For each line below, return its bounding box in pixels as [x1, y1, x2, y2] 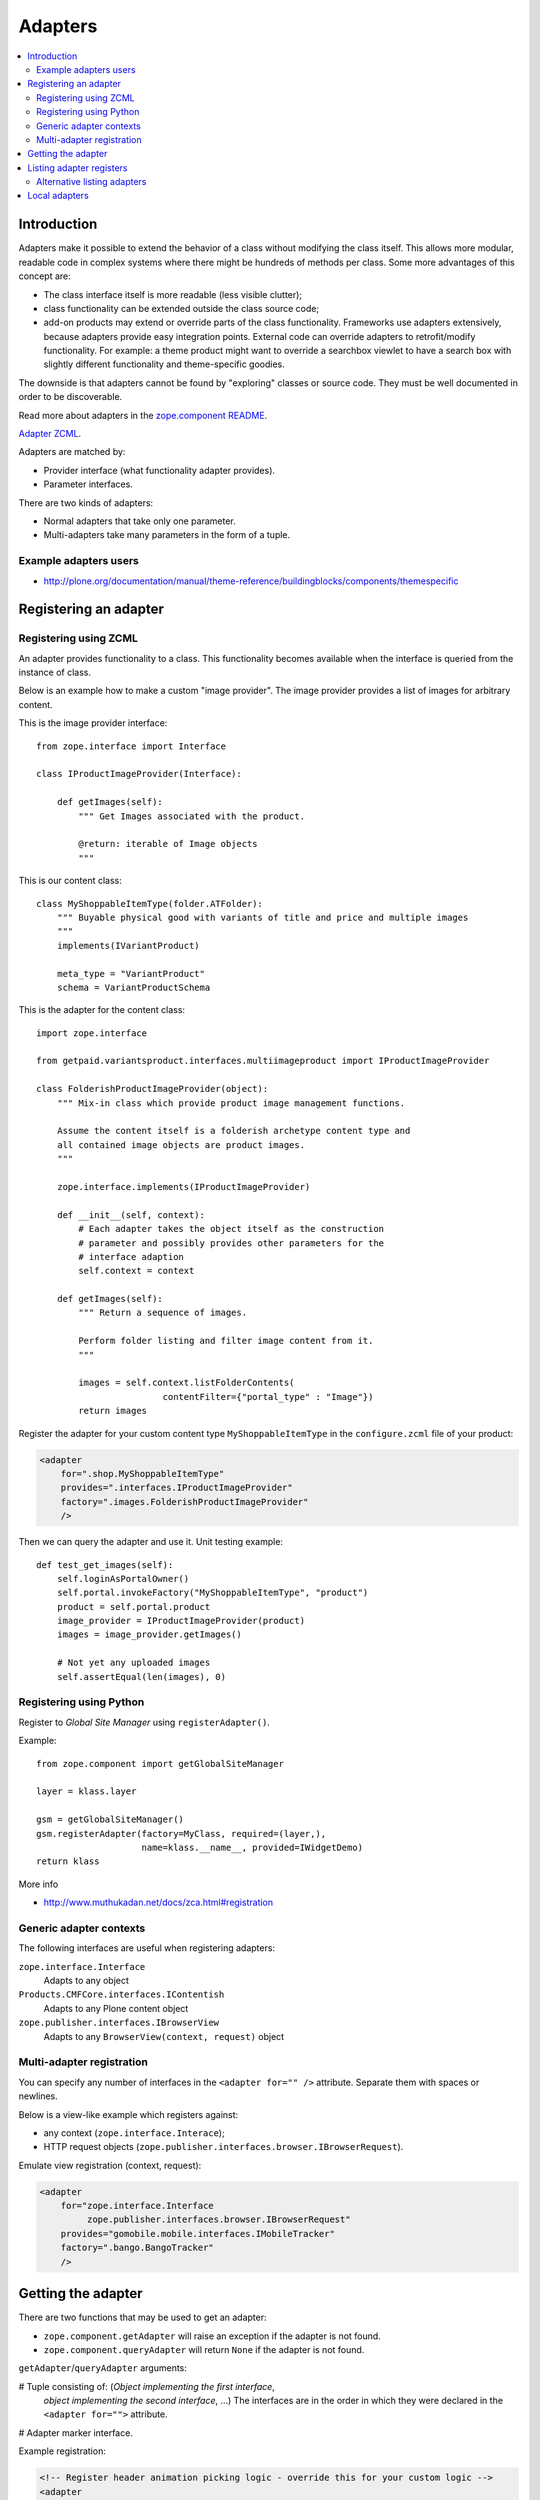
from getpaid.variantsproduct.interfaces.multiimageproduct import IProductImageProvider [36, 1055, 490, 1067]
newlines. [18, 2090, 59, 2102]
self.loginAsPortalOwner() [56, 1573, 190, 1584]
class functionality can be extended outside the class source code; [43, 302, 320, 314]
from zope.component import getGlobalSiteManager [36, 1758, 285, 1769]
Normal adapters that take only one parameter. [43, 515, 237, 527]
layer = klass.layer [36, 1786, 137, 1797]
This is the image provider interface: [18, 717, 168, 729]
